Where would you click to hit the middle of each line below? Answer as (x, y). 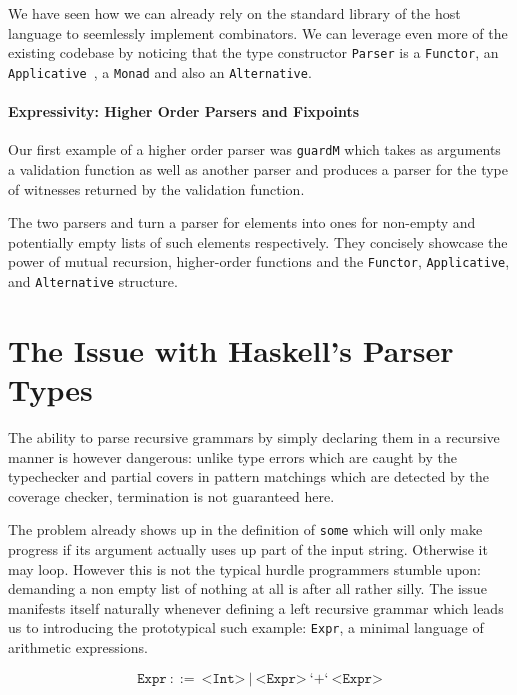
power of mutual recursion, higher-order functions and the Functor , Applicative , (259, 261)
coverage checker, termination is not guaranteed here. (171, 495)
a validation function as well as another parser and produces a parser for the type (258, 168)
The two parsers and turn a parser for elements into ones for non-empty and (242, 222)
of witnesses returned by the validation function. (156, 188)
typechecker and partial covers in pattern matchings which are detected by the (248, 476)
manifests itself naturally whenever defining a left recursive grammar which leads (256, 607)
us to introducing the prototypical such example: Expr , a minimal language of (246, 627)
